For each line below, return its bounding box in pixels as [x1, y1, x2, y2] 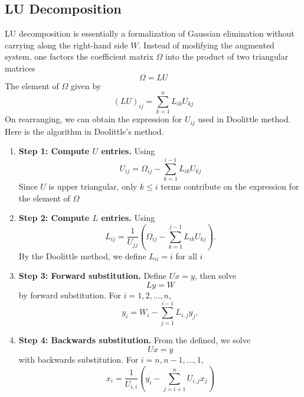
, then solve [194, 269, 236, 282]
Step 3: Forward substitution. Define [18, 269, 167, 282]
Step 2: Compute [18, 211, 90, 224]
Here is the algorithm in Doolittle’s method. [5, 125, 164, 137]
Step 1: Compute [18, 145, 90, 157]
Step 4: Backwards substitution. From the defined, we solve [18, 334, 250, 346]
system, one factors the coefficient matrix [5, 50, 153, 63]
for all [175, 249, 197, 262]
